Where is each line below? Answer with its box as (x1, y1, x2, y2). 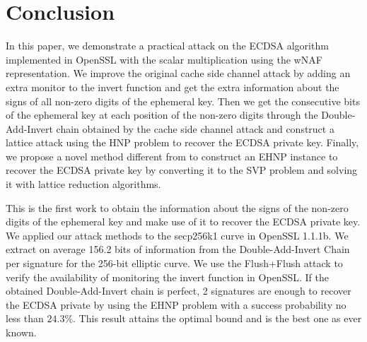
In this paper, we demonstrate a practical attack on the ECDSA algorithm (6, 38, 329, 53)
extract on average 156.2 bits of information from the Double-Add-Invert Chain (6, 242, 350, 256)
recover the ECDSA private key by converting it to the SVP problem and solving (6, 163, 358, 177)
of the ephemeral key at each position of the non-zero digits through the (6, 107, 318, 122)
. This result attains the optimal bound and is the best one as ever (73, 311, 362, 326)
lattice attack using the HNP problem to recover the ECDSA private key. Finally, (6, 135, 359, 150)
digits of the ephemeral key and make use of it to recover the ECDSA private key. (6, 214, 361, 229)
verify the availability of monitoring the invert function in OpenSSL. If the (6, 269, 329, 284)
